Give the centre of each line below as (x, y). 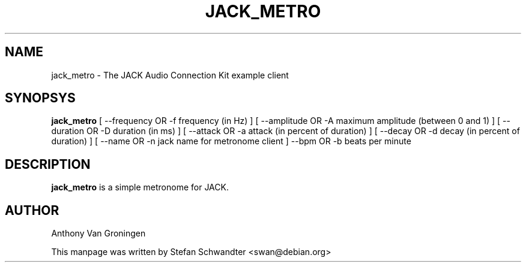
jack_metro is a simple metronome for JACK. (140, 187)
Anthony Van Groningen (98, 233)
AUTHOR (32, 210)
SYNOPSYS (40, 98)
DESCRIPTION (48, 164)
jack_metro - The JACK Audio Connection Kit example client (170, 75)
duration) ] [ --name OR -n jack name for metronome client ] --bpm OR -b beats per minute (231, 141)
